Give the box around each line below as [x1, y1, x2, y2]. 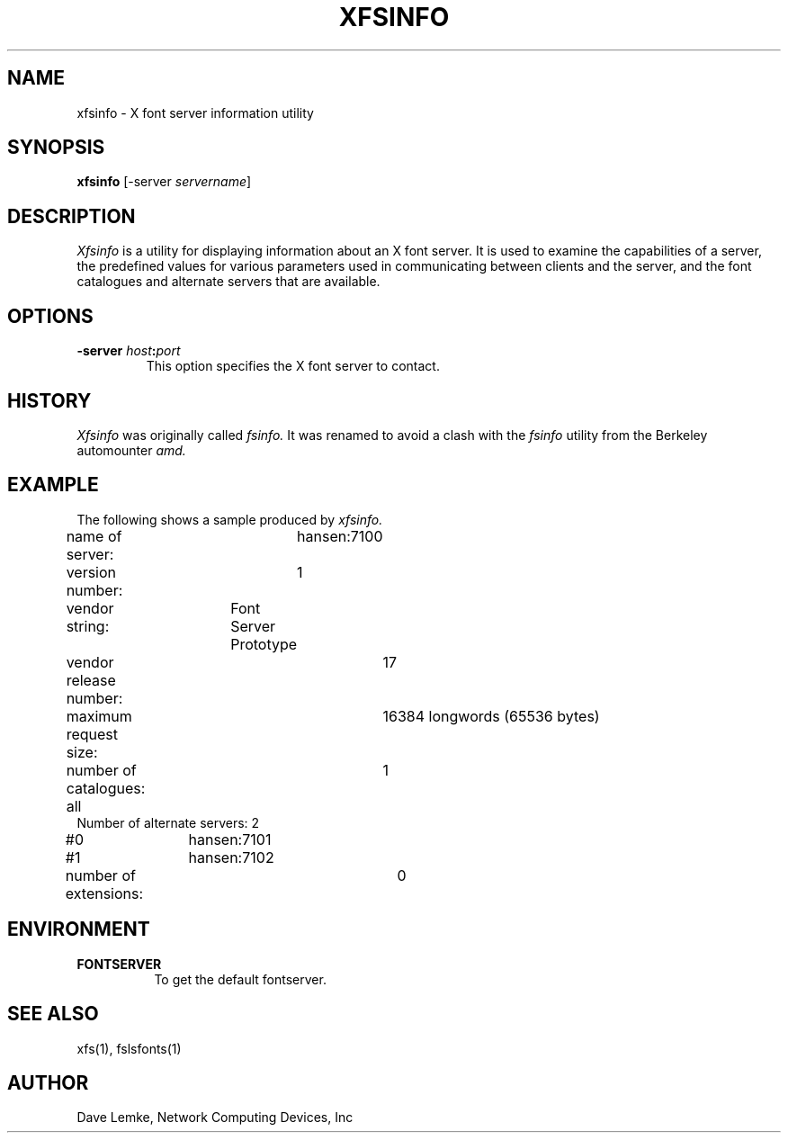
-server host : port [76, 343, 181, 359]
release [66, 670, 116, 689]
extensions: [65, 884, 144, 902]
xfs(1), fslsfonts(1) [76, 1040, 182, 1056]
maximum [66, 706, 132, 725]
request [66, 724, 118, 743]
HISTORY [7, 389, 92, 412]
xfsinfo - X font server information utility [76, 104, 314, 121]
